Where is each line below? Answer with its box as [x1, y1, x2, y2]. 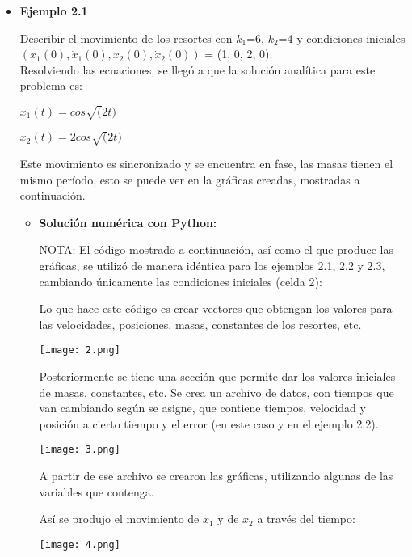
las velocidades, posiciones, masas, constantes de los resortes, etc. [39, 315, 362, 332]
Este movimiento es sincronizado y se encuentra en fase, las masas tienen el [19, 155, 393, 172]
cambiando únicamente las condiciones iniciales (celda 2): [39, 272, 322, 289]
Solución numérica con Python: [39, 213, 217, 230]
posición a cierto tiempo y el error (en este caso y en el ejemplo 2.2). [39, 415, 379, 432]
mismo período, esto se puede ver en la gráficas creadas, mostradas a [19, 171, 360, 188]
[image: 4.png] [39, 538, 120, 551]
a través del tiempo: [257, 510, 355, 527]
